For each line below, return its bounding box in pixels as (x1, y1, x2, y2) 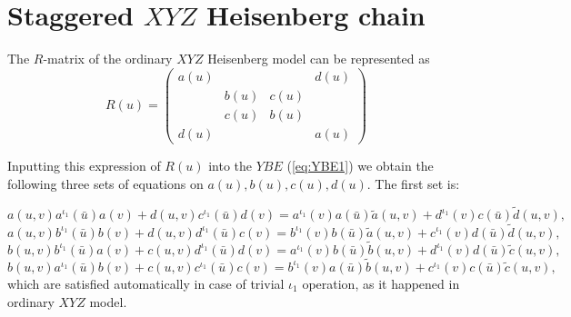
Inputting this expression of (7, 155, 161, 174)
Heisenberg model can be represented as (207, 49, 430, 68)
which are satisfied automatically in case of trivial (7, 273, 285, 292)
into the (208, 155, 252, 174)
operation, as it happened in (302, 273, 460, 292)
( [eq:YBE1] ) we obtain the (286, 155, 434, 174)
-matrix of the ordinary (43, 49, 173, 68)
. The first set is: (366, 173, 460, 193)
